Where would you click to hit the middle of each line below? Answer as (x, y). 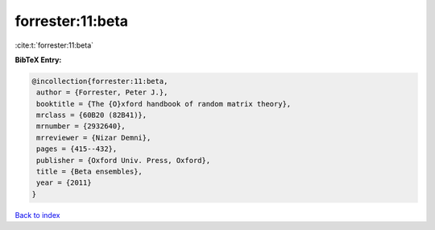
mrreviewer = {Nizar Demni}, (94, 138)
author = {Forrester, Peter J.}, (102, 92)
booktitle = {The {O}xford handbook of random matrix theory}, (164, 104)
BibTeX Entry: (38, 60)
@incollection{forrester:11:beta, (100, 81)
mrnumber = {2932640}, (81, 126)
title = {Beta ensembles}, (89, 172)
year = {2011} (64, 183)
